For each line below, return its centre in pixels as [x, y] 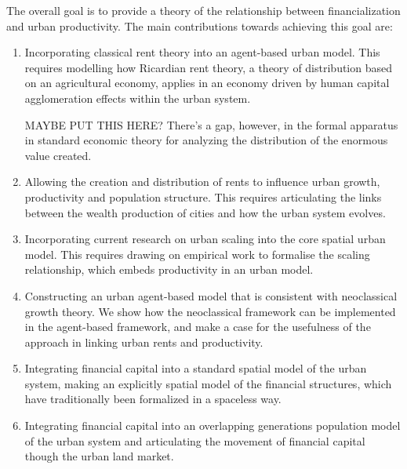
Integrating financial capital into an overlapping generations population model [213, 425]
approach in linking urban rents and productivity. [144, 342]
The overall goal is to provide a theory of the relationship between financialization [203, 10]
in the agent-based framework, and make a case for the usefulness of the [198, 327]
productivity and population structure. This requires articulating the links [203, 196]
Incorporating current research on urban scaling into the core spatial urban [205, 239]
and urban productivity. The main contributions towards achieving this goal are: [200, 25]
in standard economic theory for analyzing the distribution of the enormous [206, 140]
